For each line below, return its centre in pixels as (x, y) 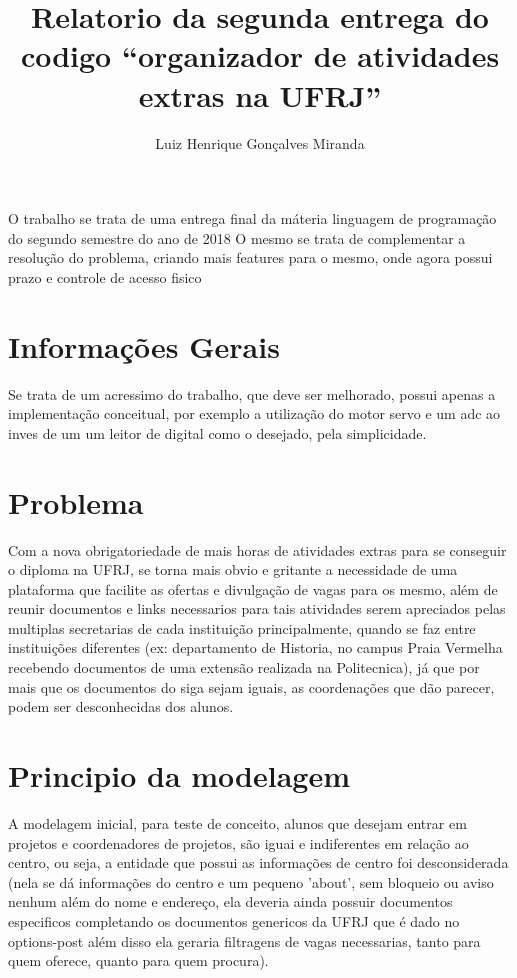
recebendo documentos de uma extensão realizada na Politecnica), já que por (244, 667)
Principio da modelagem (179, 775)
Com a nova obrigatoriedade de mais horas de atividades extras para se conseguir (257, 549)
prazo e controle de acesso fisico (105, 276)
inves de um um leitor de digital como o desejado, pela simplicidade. (217, 432)
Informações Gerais (144, 345)
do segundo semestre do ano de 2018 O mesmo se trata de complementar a (237, 237)
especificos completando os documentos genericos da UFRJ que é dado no (234, 920)
